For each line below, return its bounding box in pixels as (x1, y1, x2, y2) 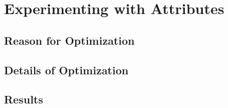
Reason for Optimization (4, 32, 135, 48)
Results (4, 91, 43, 107)
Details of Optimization (4, 62, 129, 77)
